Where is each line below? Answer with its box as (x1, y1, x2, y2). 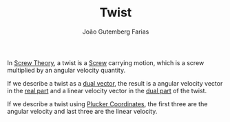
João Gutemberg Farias (82, 27, 149, 36)
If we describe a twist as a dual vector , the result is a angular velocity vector (7, 79, 223, 87)
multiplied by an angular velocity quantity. (7, 66, 126, 74)
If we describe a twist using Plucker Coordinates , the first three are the (7, 99, 208, 108)
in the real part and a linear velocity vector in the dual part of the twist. (7, 86, 207, 95)
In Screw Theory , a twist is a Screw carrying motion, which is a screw (7, 58, 205, 66)
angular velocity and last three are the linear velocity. (7, 107, 158, 115)
